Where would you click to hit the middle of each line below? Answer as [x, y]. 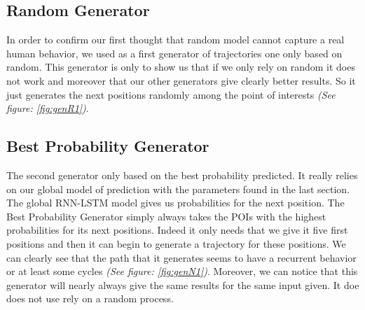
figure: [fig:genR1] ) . [48, 108]
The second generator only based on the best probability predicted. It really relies [182, 175]
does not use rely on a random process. [90, 298]
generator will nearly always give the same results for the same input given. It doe [183, 284]
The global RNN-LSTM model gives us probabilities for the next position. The [175, 203]
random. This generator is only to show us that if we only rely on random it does [181, 67]
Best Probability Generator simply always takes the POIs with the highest [166, 216]
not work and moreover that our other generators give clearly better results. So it [181, 80]
